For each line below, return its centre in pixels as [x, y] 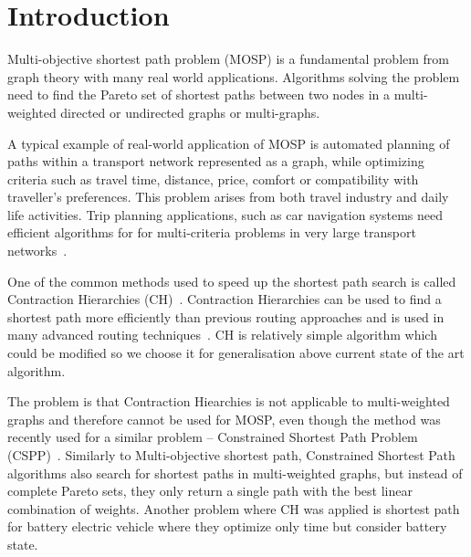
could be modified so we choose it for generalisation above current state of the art [236, 353]
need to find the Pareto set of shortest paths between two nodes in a [199, 95]
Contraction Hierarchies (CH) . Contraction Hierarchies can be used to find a [225, 299]
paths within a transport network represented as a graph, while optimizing [216, 161]
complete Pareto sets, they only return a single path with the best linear [210, 491]
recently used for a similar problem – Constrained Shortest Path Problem [213, 437]
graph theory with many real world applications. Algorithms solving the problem [234, 76]
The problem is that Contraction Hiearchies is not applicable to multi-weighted [229, 401]
